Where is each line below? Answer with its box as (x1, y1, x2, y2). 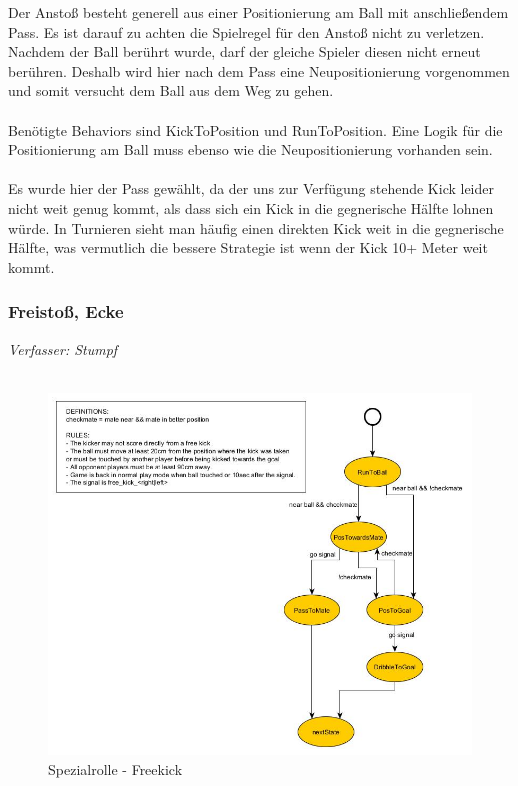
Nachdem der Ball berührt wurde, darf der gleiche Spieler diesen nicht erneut (8, 41, 481, 62)
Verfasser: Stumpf (8, 338, 118, 359)
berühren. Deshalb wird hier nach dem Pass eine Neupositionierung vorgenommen (8, 60, 510, 81)
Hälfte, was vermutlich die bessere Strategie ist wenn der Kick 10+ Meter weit (8, 237, 488, 258)
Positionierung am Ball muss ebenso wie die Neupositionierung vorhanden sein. (8, 139, 493, 160)
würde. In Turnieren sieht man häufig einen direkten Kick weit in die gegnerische (8, 217, 504, 238)
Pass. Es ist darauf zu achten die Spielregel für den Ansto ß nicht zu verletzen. (8, 21, 485, 42)
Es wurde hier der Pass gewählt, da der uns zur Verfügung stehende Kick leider (8, 178, 494, 199)
